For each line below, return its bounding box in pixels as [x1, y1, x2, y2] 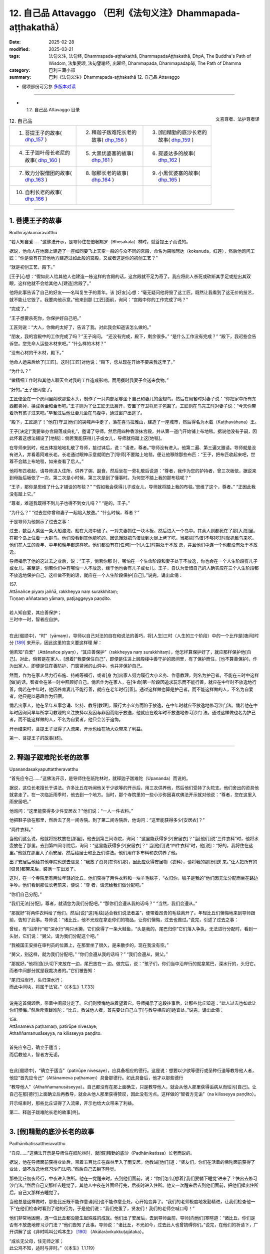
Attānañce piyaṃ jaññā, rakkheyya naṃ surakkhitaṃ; [9, 588, 118, 594]
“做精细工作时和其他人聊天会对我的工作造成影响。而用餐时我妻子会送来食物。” [9, 377, 169, 383]
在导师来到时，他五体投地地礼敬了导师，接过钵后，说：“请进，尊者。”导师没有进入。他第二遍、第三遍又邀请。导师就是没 [9, 444, 256, 450]
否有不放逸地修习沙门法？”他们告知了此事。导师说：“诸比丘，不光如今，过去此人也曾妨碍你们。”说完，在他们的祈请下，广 [9, 1222, 258, 1228]
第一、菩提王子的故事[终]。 [9, 735, 65, 741]
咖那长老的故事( [91, 170, 128, 177]
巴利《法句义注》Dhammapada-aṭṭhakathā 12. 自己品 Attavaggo [48, 74, 180, 80]
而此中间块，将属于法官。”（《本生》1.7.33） [9, 984, 97, 990]
